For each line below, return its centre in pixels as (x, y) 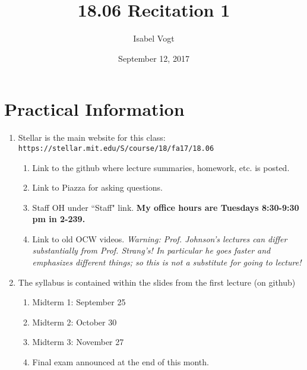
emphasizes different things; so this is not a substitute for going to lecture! (167, 262)
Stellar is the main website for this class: (92, 137)
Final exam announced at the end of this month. (121, 362)
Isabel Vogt (154, 38)
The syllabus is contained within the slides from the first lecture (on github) (157, 282)
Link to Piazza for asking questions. (97, 187)
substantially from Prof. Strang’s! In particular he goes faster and (151, 250)
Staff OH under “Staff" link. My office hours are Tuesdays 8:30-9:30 (166, 207)
